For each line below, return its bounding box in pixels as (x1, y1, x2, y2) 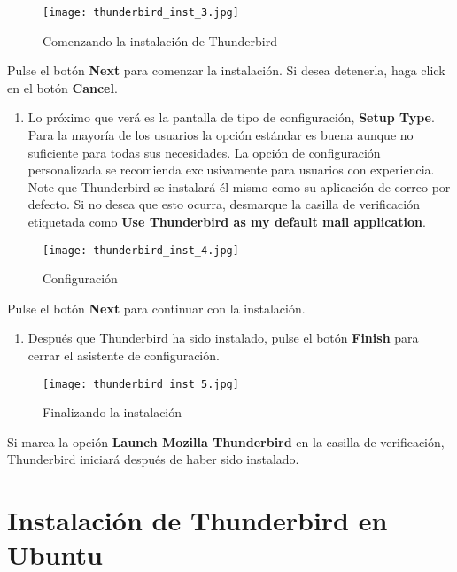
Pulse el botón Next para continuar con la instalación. (7, 298, 306, 317)
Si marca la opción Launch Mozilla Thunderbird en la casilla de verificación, (7, 432, 445, 451)
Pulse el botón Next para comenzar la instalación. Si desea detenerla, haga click (7, 61, 445, 80)
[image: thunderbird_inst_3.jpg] (43, 6, 239, 19)
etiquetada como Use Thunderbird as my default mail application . (27, 213, 426, 230)
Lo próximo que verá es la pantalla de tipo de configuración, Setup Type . (27, 108, 435, 127)
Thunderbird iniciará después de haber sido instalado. (7, 450, 299, 468)
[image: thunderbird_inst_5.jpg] (43, 377, 239, 390)
